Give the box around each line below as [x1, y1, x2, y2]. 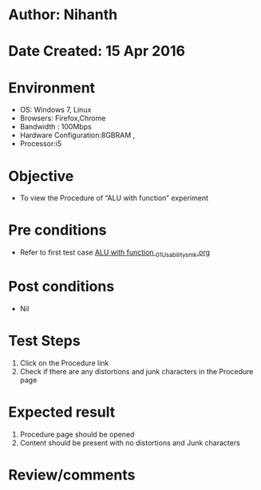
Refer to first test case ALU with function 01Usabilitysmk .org [19, 247, 210, 259]
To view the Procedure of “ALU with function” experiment [19, 193, 209, 203]
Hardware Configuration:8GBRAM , [19, 130, 136, 140]
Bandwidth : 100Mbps [19, 122, 92, 132]
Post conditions [8, 278, 115, 296]
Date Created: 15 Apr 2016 [8, 42, 186, 61]
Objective [8, 167, 74, 185]
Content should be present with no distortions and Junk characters [19, 437, 241, 448]
